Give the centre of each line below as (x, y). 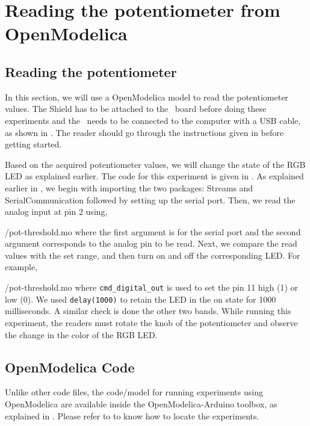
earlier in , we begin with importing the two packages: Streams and (129, 187)
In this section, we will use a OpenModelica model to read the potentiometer (147, 97)
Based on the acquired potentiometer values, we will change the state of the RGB (155, 164)
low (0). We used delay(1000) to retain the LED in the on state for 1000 (141, 299)
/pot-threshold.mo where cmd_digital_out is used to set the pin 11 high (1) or (151, 287)
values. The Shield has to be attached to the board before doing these (136, 109)
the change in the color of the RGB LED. (81, 334)
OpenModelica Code (70, 367)
